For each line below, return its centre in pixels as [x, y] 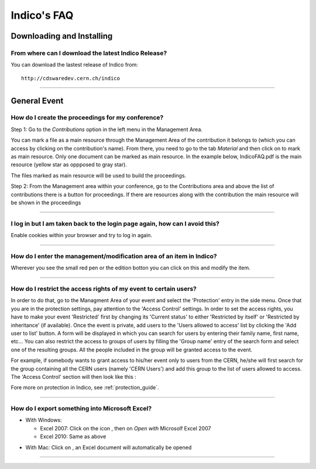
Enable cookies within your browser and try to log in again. [81, 235]
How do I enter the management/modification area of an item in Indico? [114, 256]
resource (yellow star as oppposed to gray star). [69, 165]
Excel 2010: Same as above [73, 437]
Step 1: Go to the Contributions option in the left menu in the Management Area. [107, 129]
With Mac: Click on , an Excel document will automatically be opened [109, 447]
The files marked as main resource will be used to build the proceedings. [99, 175]
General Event [37, 100]
